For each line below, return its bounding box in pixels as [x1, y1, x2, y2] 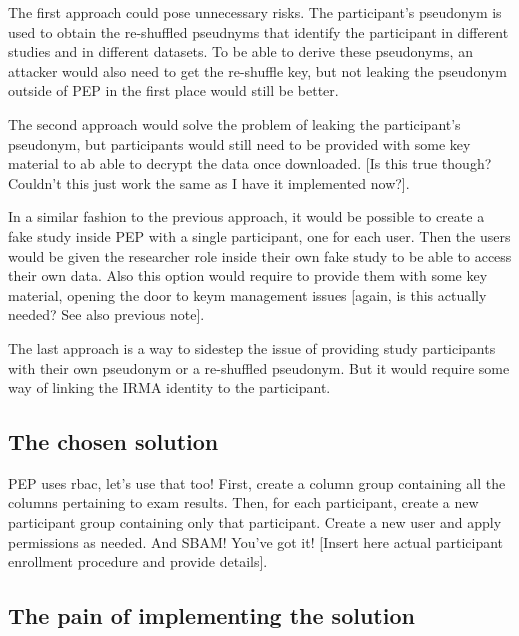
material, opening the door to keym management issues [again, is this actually [8, 284, 487, 305]
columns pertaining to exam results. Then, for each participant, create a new [8, 492, 479, 513]
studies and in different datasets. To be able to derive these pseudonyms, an [8, 41, 473, 62]
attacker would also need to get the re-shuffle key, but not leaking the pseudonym [8, 60, 507, 81]
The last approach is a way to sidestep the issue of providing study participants [8, 337, 496, 358]
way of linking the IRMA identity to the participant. [8, 377, 331, 398]
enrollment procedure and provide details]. [8, 551, 268, 572]
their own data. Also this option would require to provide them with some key [8, 265, 488, 286]
